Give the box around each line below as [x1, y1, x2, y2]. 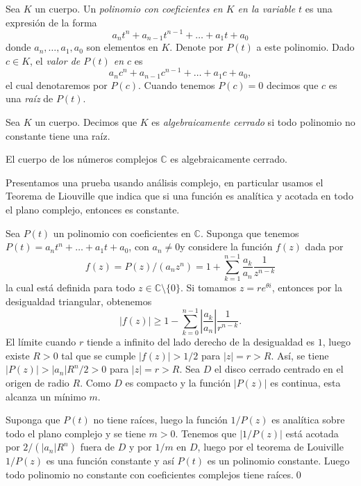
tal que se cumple [61, 348, 136, 362]
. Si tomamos [180, 280, 237, 294]
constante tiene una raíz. [6, 128, 110, 143]
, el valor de [30, 53, 81, 67]
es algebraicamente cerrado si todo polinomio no [151, 115, 355, 129]
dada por [305, 239, 344, 254]
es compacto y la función [125, 375, 231, 390]
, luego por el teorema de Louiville [197, 439, 344, 454]
